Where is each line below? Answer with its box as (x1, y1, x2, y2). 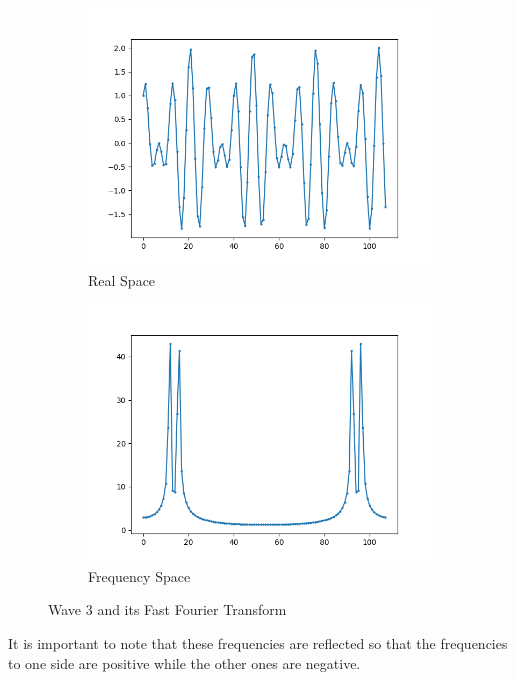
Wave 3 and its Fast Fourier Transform (48, 599, 287, 620)
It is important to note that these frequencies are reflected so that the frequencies (8, 632, 508, 653)
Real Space (88, 269, 156, 290)
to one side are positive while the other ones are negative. (8, 652, 361, 673)
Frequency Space (88, 565, 191, 586)
